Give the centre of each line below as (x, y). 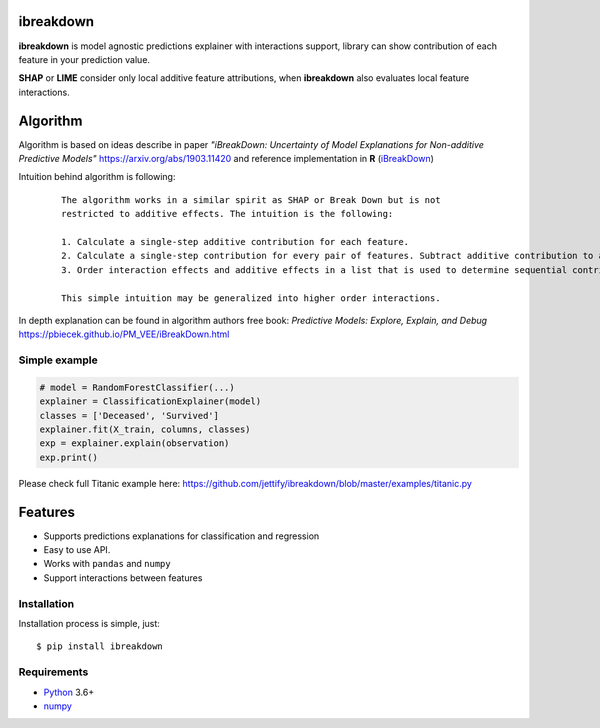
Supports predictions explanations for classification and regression (181, 536)
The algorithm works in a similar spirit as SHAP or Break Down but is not (251, 199)
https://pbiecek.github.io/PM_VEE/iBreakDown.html (124, 334)
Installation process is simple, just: (89, 623)
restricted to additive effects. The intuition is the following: (227, 214)
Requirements (53, 672)
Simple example (58, 360)
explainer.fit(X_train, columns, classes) (145, 429)
